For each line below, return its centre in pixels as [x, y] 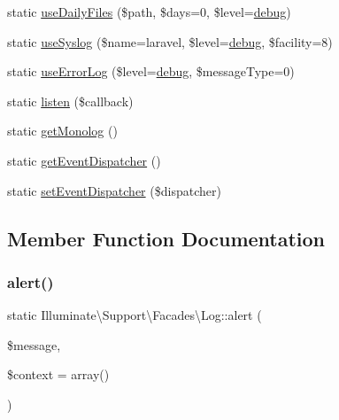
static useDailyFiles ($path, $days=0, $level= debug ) [149, 12]
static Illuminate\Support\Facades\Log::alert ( [135, 315]
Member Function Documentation [166, 238]
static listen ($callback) [70, 101]
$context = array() [58, 374]
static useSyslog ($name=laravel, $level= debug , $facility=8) [170, 41]
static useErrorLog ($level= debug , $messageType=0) [151, 71]
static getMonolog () [62, 131]
